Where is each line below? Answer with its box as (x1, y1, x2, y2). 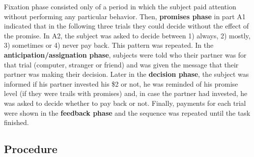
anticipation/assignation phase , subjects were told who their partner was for (4, 49, 247, 60)
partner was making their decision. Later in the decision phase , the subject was (4, 69, 249, 79)
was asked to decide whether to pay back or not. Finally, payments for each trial (4, 97, 246, 108)
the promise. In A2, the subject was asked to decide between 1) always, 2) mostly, (4, 30, 251, 40)
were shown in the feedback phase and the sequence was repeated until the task (4, 107, 251, 118)
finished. (4, 117, 29, 127)
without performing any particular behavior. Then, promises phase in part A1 (4, 11, 246, 21)
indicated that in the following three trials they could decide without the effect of (4, 21, 249, 31)
